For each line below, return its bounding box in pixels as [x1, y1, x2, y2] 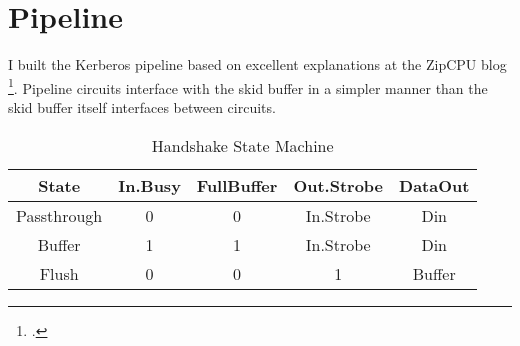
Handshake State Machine [151, 133, 334, 157]
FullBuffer [196, 173, 278, 197]
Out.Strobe [293, 173, 384, 197]
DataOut [399, 173, 470, 197]
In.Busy [118, 173, 181, 197]
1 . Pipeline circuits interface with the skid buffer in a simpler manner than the [8, 74, 488, 98]
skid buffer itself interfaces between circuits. [8, 96, 276, 117]
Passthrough [16, 203, 103, 227]
